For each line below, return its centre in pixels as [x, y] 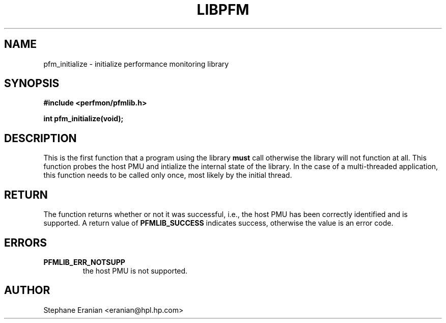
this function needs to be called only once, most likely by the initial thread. [168, 175]
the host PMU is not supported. [135, 271]
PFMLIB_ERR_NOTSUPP [84, 262]
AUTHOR [27, 290]
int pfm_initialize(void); [83, 119]
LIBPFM [223, 10]
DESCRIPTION [40, 138]
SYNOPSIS [32, 84]
